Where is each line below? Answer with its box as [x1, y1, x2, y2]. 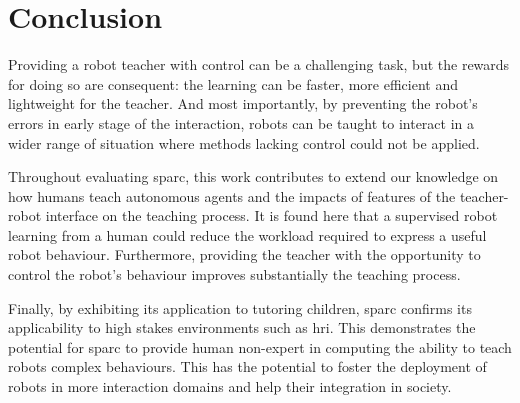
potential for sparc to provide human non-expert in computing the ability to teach [8, 336, 512, 357]
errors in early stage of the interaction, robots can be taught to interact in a [8, 112, 475, 133]
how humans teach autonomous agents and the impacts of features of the [8, 185, 456, 206]
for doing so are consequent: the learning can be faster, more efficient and [8, 73, 458, 94]
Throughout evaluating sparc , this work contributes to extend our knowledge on [8, 166, 499, 187]
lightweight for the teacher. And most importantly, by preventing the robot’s [8, 93, 478, 114]
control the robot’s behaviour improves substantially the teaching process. [8, 264, 461, 285]
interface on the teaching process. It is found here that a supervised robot [45, 205, 498, 226]
